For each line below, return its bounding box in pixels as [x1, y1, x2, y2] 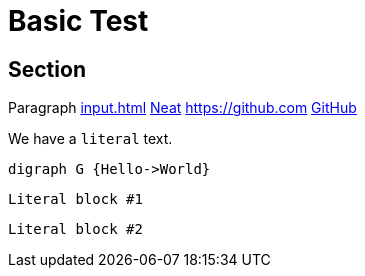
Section [8, 56, 86, 82]
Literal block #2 [8, 221, 143, 238]
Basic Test [8, 4, 149, 38]
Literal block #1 [8, 191, 143, 208]
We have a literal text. [8, 130, 173, 148]
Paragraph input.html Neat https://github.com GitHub [8, 99, 357, 117]
